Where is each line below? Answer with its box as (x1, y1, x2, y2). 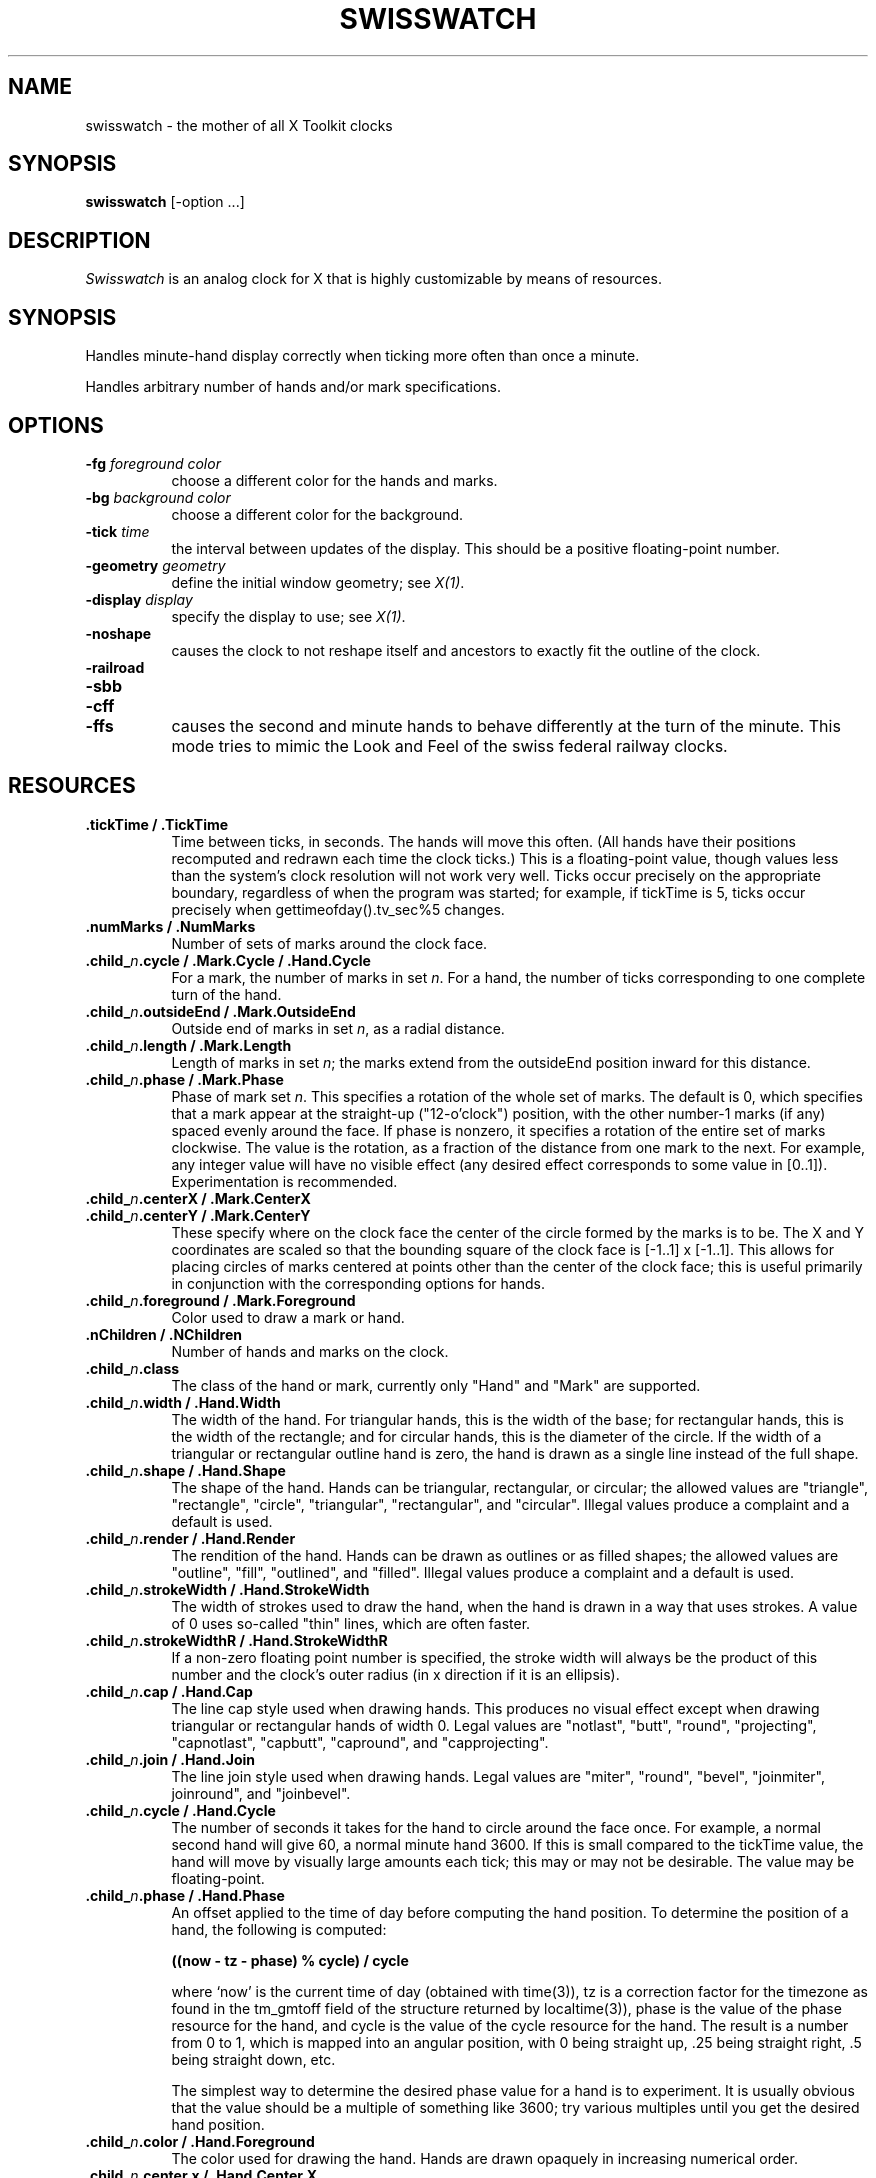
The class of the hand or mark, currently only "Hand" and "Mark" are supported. (171, 1376, 701, 1394)
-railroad (85, 658, 145, 676)
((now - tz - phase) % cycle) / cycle (171, 1951, 409, 1969)
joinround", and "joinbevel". (171, 1784, 351, 1802)
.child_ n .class (85, 1359, 180, 1377)
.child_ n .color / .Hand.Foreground (85, 2132, 315, 2150)
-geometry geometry (85, 556, 226, 574)
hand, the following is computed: (171, 1920, 387, 1938)
